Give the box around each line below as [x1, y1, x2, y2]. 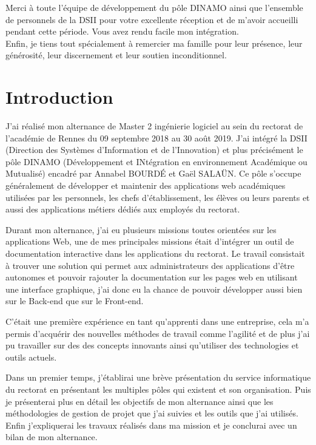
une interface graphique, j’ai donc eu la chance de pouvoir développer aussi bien [5, 282, 303, 295]
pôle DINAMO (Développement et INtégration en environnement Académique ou [5, 155, 308, 168]
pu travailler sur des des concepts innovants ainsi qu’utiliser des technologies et [5, 339, 299, 352]
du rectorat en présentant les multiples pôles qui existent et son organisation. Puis [5, 382, 311, 395]
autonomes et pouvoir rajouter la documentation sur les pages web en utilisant [5, 271, 298, 284]
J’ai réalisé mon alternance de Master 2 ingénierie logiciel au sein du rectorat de [5, 120, 303, 132]
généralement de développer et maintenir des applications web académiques [5, 179, 286, 192]
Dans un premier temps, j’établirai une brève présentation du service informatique [5, 371, 311, 384]
